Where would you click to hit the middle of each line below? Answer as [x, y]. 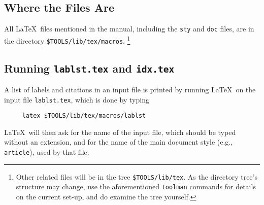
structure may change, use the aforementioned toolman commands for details [136, 186]
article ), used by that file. [47, 152]
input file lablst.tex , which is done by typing [77, 99]
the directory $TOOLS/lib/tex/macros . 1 [67, 40]
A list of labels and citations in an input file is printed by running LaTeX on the [130, 89]
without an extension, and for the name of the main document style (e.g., [119, 142]
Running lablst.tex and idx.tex [89, 68]
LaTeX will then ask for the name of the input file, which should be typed [120, 132]
